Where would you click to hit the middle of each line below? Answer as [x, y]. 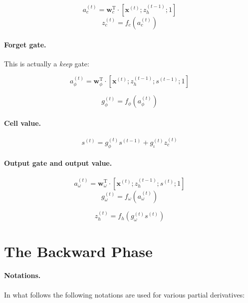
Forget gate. [25, 44]
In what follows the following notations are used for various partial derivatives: [124, 294]
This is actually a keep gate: [47, 63]
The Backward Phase [78, 251]
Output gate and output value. [58, 163]
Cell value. [22, 123]
